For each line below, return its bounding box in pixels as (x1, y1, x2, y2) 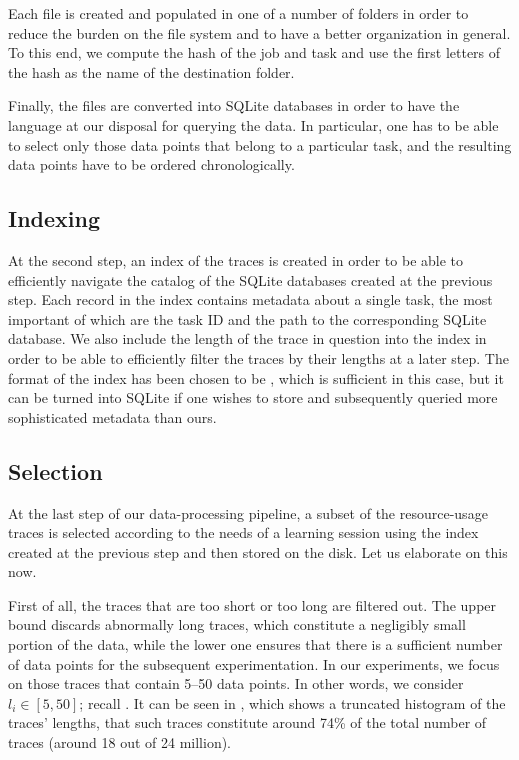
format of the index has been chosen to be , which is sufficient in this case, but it (8, 367, 504, 388)
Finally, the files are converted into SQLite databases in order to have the (8, 95, 460, 116)
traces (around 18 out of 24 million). (8, 732, 232, 753)
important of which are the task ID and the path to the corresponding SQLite (8, 308, 487, 329)
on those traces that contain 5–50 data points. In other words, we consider (8, 673, 464, 694)
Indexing (8, 203, 101, 234)
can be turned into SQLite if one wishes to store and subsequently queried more (8, 387, 498, 408)
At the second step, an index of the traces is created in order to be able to (8, 249, 464, 270)
